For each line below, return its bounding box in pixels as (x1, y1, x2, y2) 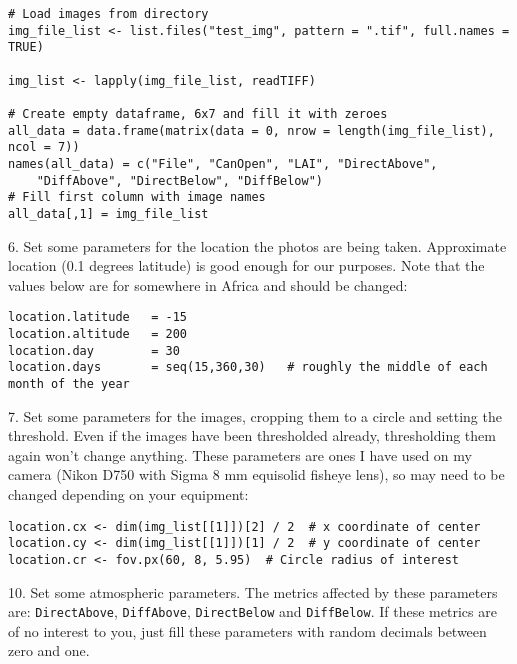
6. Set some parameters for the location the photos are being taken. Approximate (8, 235, 507, 256)
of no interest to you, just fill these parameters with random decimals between (8, 620, 487, 641)
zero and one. (8, 640, 90, 661)
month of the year (8, 376, 130, 391)
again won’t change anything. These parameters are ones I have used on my (8, 444, 472, 465)
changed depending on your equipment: (8, 483, 249, 504)
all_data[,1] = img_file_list (8, 206, 209, 221)
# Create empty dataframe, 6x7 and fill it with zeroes (8, 106, 388, 121)
